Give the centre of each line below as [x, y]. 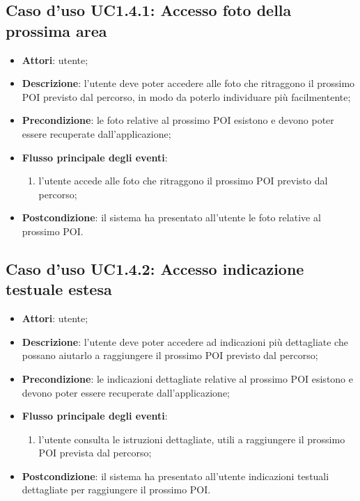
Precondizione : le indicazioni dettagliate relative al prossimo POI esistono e [187, 378]
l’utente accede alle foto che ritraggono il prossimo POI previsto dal [183, 181]
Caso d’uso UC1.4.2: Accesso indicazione [155, 268]
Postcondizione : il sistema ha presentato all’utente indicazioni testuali [175, 476]
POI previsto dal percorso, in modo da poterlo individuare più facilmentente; [186, 96]
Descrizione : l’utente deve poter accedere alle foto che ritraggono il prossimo [188, 83]
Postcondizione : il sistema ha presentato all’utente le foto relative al [171, 217]
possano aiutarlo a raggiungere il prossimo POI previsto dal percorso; [170, 355]
